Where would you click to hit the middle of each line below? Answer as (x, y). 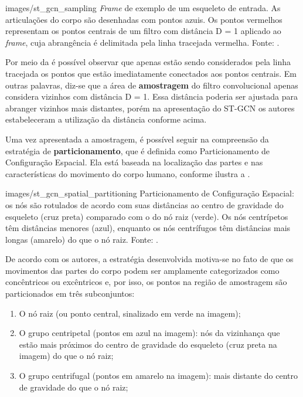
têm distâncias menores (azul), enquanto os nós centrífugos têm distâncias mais (148, 228)
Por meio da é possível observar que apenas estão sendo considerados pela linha (148, 62)
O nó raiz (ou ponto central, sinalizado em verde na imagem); (130, 313)
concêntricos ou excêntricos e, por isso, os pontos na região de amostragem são (146, 282)
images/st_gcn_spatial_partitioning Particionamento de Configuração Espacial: (150, 193)
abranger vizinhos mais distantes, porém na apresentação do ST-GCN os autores (150, 108)
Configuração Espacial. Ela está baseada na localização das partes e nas (134, 162)
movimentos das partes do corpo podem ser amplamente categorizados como (142, 270)
